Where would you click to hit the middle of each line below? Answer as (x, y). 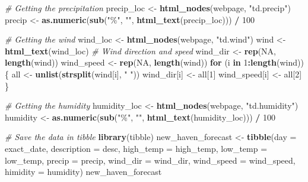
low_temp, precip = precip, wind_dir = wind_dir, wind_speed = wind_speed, (150, 160)
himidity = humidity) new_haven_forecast (83, 172)
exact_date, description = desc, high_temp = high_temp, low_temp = (136, 148)
